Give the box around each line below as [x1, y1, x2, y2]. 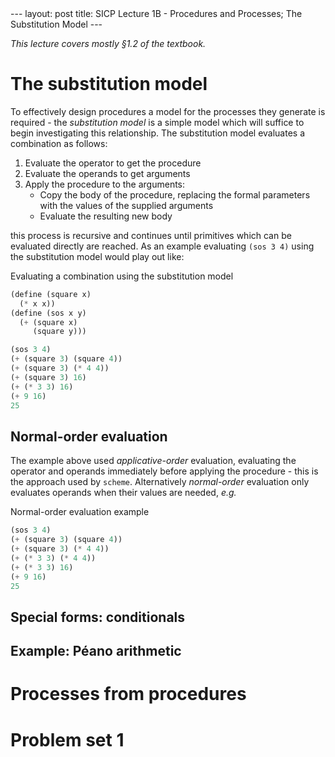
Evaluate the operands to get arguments [24, 167, 191, 179]
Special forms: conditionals [10, 608, 186, 626]
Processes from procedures [10, 683, 247, 706]
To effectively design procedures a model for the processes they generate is [10, 105, 326, 117]
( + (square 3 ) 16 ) [10, 372, 87, 382]
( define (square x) [10, 289, 92, 299]
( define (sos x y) [10, 308, 87, 318]
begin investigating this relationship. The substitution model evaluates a [10, 127, 306, 139]
